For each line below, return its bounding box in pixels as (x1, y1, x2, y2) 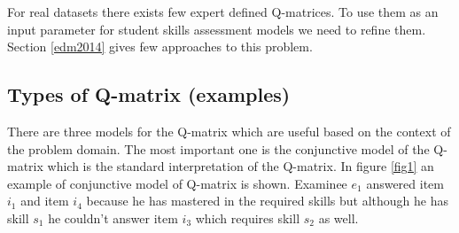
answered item (366, 174, 444, 192)
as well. (318, 208, 359, 227)
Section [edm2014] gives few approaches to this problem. (7, 37, 313, 56)
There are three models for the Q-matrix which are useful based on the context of (7, 121, 451, 140)
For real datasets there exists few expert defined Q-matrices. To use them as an (7, 3, 439, 20)
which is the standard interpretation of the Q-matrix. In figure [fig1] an (47, 157, 434, 175)
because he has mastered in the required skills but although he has (86, 191, 449, 210)
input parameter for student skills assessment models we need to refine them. (7, 19, 426, 38)
